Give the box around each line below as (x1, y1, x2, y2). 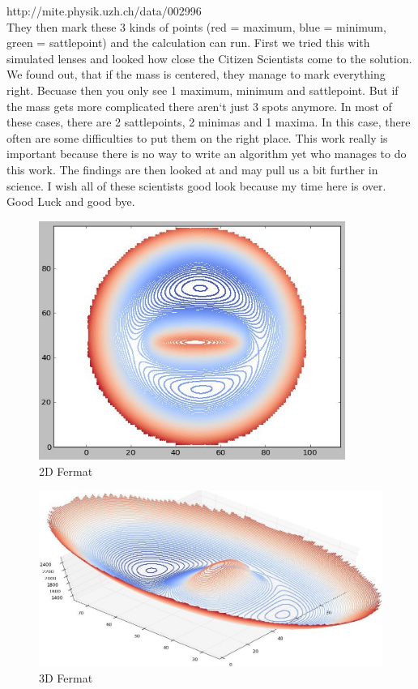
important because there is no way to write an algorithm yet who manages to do (6, 145, 407, 162)
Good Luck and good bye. (6, 193, 135, 210)
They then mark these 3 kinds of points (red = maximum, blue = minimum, (6, 18, 386, 35)
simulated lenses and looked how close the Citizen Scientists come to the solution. (6, 49, 412, 66)
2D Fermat (39, 462, 93, 479)
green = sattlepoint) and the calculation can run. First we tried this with (6, 34, 370, 51)
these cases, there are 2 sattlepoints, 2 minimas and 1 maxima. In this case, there (6, 113, 411, 131)
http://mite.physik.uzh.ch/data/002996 (6, 2, 202, 19)
